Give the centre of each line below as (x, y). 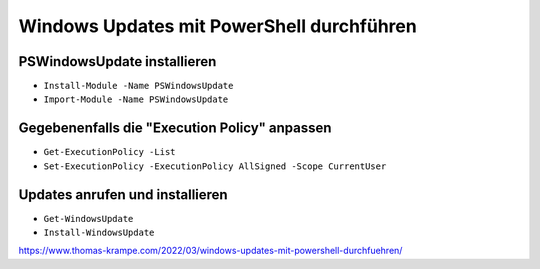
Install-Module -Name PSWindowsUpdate (138, 86)
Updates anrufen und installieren (123, 194)
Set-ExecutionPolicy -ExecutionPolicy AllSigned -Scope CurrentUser (215, 166)
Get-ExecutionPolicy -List (109, 152)
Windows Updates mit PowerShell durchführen (217, 26)
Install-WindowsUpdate (99, 233)
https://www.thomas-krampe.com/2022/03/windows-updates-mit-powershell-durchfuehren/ (210, 251)
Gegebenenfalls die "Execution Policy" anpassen (175, 128)
